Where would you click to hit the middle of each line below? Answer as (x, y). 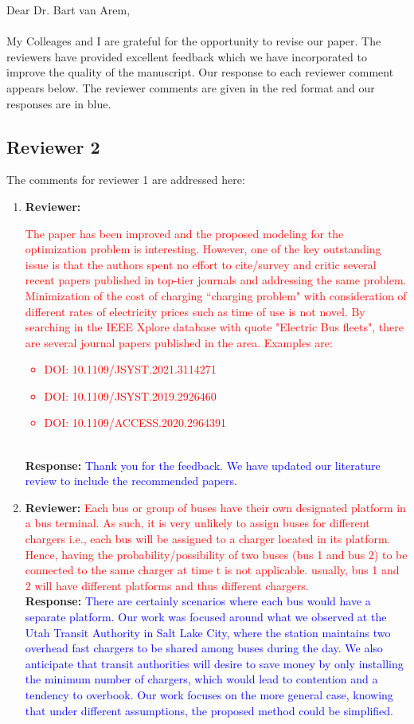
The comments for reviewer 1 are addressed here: (126, 180)
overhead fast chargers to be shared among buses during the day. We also (204, 648)
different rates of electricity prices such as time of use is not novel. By (195, 311)
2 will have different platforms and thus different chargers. (167, 585)
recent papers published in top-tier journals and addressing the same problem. (216, 280)
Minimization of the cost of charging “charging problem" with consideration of (216, 295)
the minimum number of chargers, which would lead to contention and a (201, 679)
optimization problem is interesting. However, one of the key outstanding (203, 249)
